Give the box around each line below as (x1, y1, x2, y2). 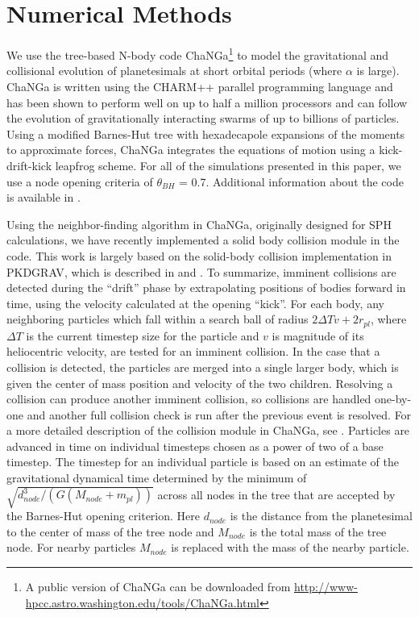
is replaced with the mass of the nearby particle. (171, 539, 409, 556)
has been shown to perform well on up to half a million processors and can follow (6, 94, 408, 110)
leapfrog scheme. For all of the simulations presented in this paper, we (55, 156, 401, 173)
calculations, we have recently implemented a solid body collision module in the (6, 231, 400, 248)
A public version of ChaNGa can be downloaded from (25, 578, 291, 594)
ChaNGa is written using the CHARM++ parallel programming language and (6, 77, 393, 94)
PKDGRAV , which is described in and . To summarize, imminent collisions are (6, 263, 396, 280)
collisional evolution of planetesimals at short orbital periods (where (6, 62, 342, 79)
